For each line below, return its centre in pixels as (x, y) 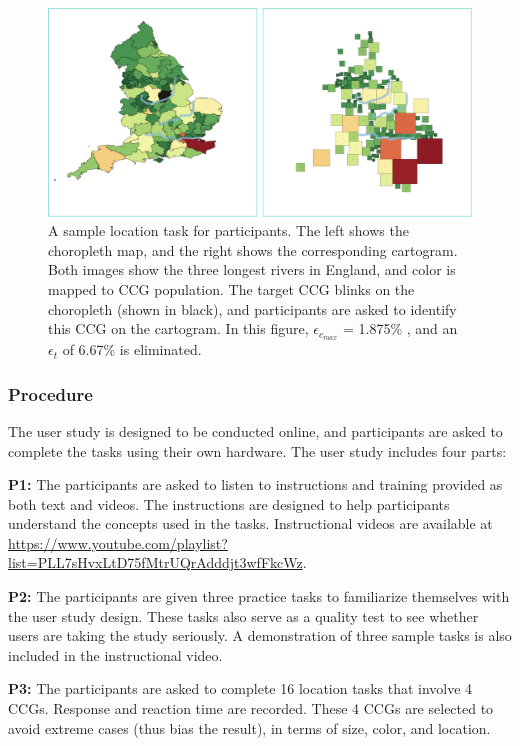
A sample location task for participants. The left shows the (228, 230)
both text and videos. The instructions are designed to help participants (229, 503)
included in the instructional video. (115, 654)
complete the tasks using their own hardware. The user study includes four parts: (257, 450)
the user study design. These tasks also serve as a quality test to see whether (243, 615)
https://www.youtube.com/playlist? (118, 542)
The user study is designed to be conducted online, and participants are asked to (255, 430)
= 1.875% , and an (400, 328)
